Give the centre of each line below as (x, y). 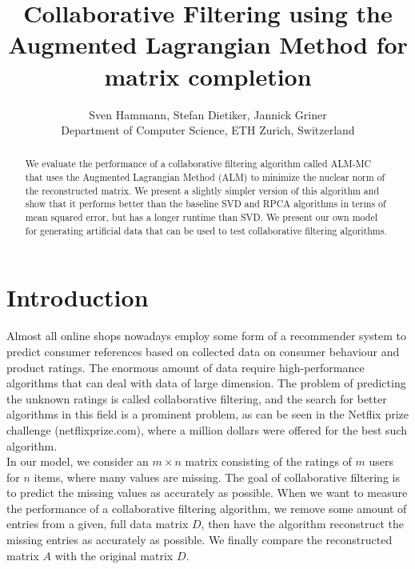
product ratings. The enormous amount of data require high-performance (186, 367)
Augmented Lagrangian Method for (208, 44)
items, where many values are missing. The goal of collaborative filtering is (217, 477)
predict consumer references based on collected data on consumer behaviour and (203, 351)
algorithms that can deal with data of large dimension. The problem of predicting (206, 383)
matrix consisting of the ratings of (268, 461)
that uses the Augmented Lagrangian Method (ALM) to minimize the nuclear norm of (205, 177)
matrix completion (208, 76)
